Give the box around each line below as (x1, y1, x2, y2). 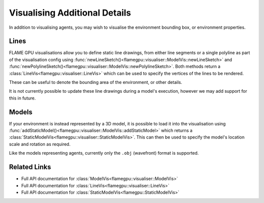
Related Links (9, 163, 51, 171)
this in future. (9, 95, 36, 101)
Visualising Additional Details (9, 7, 132, 18)
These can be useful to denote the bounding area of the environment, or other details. (9, 80, 182, 85)
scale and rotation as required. (9, 141, 71, 147)
